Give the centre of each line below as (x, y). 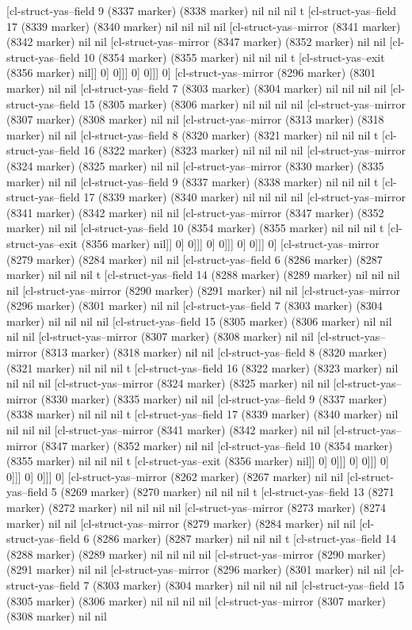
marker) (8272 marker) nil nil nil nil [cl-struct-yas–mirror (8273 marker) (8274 (196, 507)
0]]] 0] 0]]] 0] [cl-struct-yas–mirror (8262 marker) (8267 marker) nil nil (175, 476)
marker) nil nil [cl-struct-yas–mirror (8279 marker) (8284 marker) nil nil (181, 523)
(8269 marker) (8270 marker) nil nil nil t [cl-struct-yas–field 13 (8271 (227, 492)
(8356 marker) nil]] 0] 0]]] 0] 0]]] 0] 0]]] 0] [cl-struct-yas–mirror (230, 243)
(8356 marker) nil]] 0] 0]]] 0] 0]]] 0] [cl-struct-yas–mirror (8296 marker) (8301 (191, 73)
